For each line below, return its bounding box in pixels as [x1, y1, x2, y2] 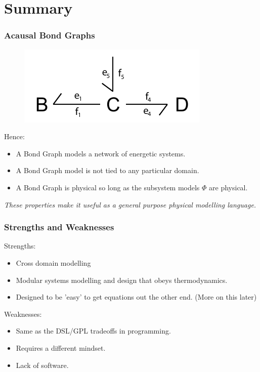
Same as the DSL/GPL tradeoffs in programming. [16, 325, 171, 336]
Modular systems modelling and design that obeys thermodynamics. [16, 274, 228, 285]
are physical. [209, 182, 248, 192]
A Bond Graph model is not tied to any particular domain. [16, 165, 199, 176]
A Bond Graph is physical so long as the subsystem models [16, 182, 200, 192]
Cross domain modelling [16, 257, 91, 268]
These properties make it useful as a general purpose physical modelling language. [4, 199, 256, 210]
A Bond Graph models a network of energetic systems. [16, 148, 186, 158]
